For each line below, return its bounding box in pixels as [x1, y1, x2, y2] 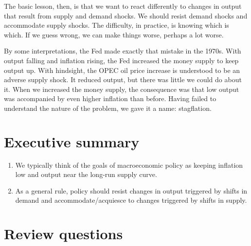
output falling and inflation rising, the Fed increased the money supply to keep [4, 55, 239, 65]
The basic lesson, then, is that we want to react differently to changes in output [4, 1, 242, 11]
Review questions [4, 224, 123, 244]
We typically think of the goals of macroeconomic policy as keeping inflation [15, 159, 243, 170]
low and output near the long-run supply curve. [15, 169, 157, 179]
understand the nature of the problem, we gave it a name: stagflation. [4, 103, 212, 113]
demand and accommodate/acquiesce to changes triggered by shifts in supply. [15, 195, 247, 205]
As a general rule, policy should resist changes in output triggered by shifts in [15, 185, 248, 195]
